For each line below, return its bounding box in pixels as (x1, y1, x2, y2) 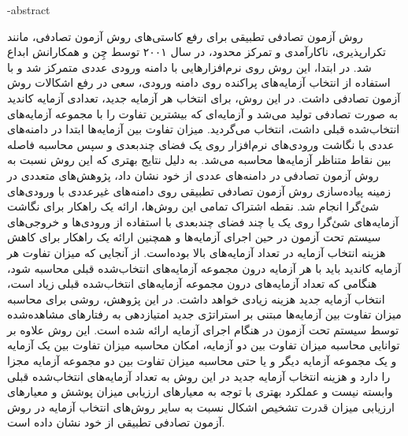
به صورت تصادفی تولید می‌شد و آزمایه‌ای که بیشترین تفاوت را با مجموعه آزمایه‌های (7, 105, 399, 121)
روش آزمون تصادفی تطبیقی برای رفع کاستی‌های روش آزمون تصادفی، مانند (7, 28, 363, 44)
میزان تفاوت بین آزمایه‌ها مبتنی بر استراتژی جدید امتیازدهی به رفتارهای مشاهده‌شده (7, 306, 402, 322)
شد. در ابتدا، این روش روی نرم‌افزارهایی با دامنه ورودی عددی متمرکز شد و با (7, 58, 372, 75)
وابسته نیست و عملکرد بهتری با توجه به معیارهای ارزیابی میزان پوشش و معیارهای (7, 383, 393, 400)
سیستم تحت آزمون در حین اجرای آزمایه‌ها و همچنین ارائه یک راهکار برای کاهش (7, 229, 381, 245)
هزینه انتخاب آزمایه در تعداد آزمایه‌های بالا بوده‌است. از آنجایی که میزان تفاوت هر (7, 244, 386, 260)
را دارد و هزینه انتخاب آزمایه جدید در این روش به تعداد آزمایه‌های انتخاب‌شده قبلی (7, 367, 391, 384)
